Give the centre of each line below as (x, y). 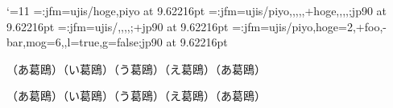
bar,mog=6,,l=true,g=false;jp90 (85, 42)
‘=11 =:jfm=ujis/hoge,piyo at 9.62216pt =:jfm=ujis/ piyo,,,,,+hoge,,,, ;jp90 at (197, 10)
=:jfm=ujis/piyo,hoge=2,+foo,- (309, 26)
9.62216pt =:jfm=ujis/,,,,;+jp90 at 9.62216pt (118, 26)
